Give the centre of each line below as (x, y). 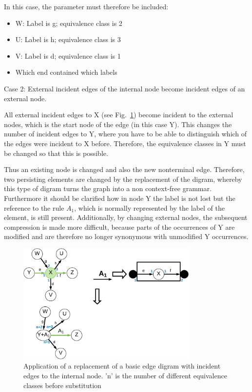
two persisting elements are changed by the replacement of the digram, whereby (123, 179)
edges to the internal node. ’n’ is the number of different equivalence (125, 375)
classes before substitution (62, 385)
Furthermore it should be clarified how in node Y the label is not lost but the (120, 198)
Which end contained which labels (66, 72)
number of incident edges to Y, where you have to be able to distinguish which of (126, 134)
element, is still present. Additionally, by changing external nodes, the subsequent (126, 217)
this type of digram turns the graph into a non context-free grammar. (108, 188)
